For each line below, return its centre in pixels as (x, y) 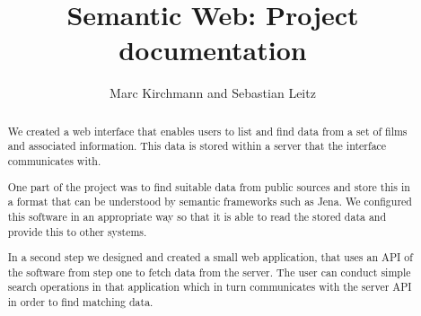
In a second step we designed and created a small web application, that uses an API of (210, 257)
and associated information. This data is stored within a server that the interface (197, 146)
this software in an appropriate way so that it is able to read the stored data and (197, 216)
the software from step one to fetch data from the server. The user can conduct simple (209, 272)
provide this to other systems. (77, 231)
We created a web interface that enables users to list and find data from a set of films (207, 131)
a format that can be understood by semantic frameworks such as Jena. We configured (210, 202)
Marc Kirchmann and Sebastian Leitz (213, 93)
